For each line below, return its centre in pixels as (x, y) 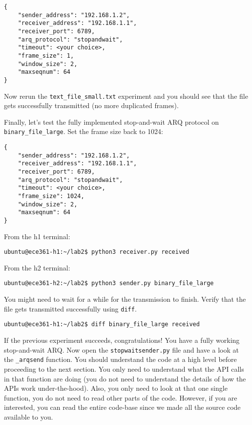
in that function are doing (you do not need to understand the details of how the (125, 378)
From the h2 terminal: (37, 267)
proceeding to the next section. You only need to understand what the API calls (124, 369)
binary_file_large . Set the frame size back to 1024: (84, 131)
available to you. (29, 416)
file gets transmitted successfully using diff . (70, 308)
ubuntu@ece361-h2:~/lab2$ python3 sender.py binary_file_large (109, 283)
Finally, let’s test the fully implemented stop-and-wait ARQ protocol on (112, 122)
